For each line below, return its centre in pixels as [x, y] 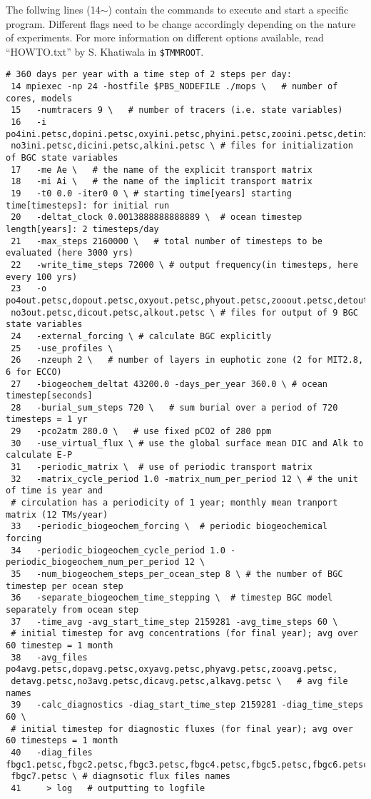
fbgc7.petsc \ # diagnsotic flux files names [121, 777]
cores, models [39, 98]
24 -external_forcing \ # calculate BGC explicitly [141, 336]
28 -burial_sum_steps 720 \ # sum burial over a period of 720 [174, 407]
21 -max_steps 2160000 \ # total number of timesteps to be [167, 241]
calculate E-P [39, 455]
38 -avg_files [49, 657]
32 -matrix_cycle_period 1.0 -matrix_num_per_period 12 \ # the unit [184, 479]
